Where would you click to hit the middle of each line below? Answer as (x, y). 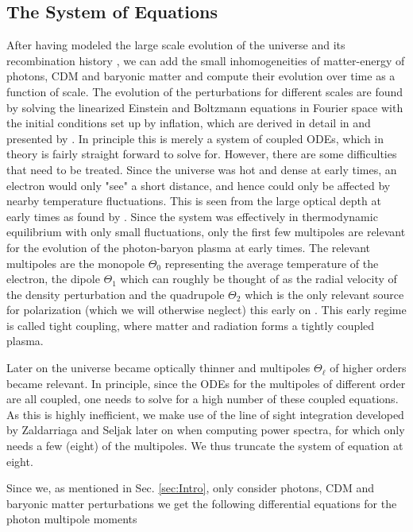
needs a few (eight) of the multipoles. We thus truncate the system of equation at (205, 446)
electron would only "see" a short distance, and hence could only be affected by (199, 185)
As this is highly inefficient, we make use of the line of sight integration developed (205, 414)
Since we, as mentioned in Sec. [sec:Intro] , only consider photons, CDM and (190, 488)
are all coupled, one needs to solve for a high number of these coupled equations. (203, 399)
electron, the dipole (53, 279)
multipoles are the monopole (75, 263)
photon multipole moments (72, 519)
